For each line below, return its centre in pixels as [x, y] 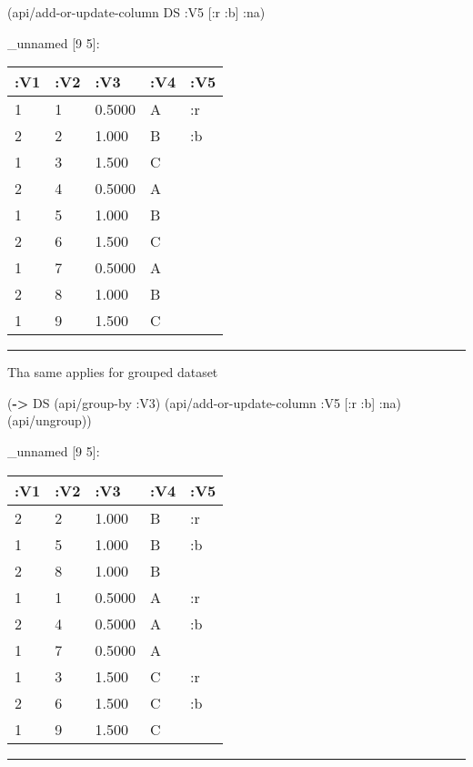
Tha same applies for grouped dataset [113, 372]
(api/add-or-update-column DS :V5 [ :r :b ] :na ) [136, 12]
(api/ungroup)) [50, 420]
